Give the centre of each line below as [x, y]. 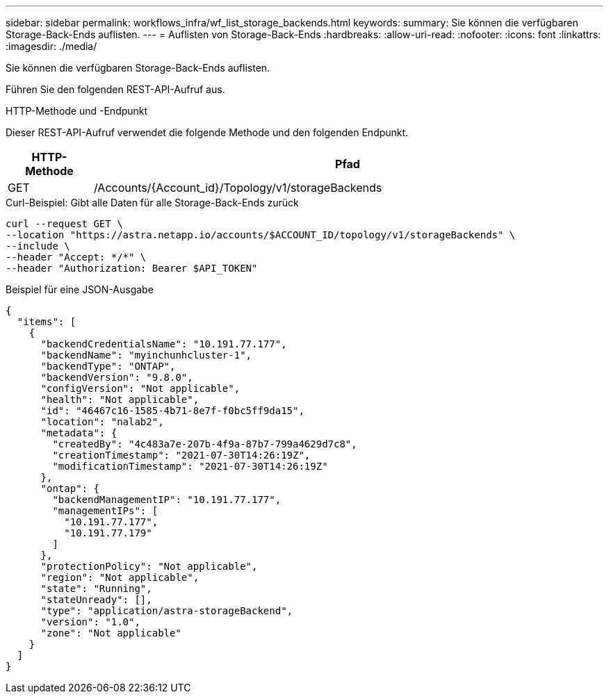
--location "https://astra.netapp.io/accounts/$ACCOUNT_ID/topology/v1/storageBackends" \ [261, 235]
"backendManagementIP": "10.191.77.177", [167, 500]
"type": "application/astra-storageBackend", [167, 611]
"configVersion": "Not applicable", [140, 388]
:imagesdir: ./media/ [51, 46]
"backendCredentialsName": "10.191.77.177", [164, 344]
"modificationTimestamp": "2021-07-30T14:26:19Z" [190, 466]
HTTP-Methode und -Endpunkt [77, 111]
